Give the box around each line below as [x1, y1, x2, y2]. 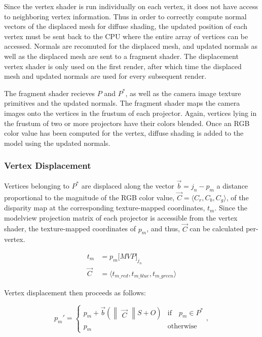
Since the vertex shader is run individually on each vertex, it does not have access [4, 1, 258, 11]
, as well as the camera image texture [125, 87, 241, 98]
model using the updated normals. [4, 137, 110, 148]
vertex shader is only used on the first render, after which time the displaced [4, 60, 242, 71]
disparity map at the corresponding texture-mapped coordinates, [4, 202, 205, 213]
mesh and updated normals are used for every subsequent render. [4, 71, 207, 81]
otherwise [167, 322, 197, 330]
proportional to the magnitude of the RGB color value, [4, 192, 175, 202]
